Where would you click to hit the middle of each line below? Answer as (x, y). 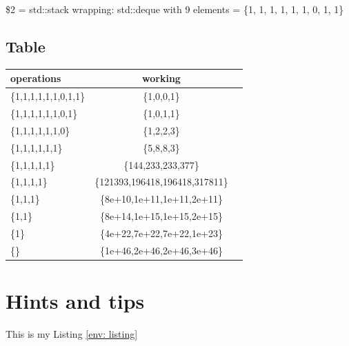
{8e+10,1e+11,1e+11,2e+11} (161, 199)
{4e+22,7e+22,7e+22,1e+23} (161, 233)
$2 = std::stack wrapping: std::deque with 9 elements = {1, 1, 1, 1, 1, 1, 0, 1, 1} (175, 9)
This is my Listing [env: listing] (72, 333)
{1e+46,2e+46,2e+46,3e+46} (161, 250)
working (161, 78)
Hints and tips (75, 301)
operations (36, 78)
